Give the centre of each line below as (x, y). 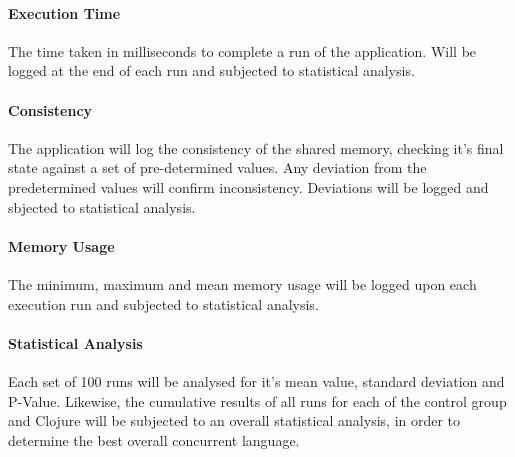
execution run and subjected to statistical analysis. (163, 303)
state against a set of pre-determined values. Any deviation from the (217, 167)
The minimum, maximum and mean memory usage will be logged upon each (242, 283)
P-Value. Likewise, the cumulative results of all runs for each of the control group (257, 400)
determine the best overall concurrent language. (154, 439)
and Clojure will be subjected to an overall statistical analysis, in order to (234, 420)
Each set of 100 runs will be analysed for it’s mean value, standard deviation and (256, 380)
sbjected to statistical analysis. (102, 206)
